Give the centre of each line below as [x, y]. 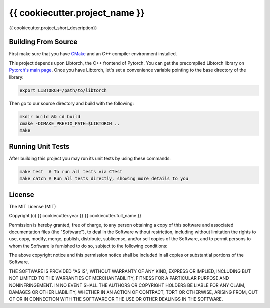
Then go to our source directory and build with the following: [72, 103]
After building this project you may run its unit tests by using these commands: [90, 158]
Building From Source [43, 42]
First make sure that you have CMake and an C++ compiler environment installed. [93, 54]
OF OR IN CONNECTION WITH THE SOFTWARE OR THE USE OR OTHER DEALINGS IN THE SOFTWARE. [116, 299]
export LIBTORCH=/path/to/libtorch [63, 90]
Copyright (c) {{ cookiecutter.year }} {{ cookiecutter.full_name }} [75, 216]
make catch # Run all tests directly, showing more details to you [104, 179]
